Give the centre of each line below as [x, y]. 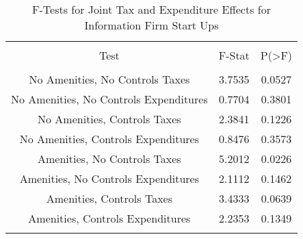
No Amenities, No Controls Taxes [109, 79]
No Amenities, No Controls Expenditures [109, 99]
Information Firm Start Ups [151, 25]
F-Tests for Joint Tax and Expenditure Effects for [151, 9]
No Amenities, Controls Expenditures [109, 139]
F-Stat [234, 55]
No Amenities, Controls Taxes [109, 119]
